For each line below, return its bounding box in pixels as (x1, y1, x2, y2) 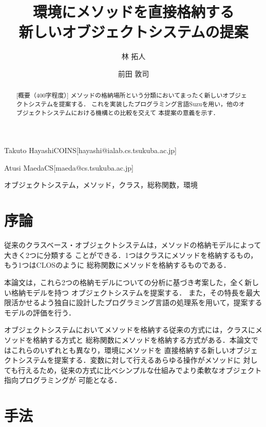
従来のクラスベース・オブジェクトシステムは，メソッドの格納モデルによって (4, 239, 261, 250)
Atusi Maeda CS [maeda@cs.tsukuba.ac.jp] (4, 162, 134, 173)
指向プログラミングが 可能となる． (4, 375, 122, 385)
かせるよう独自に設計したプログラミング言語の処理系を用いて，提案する (18, 297, 262, 308)
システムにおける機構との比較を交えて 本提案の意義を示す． (47, 108, 219, 117)
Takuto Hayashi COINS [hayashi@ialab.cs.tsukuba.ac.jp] (4, 145, 177, 156)
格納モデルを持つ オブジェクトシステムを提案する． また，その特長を (11, 287, 246, 298)
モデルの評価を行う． (4, 307, 75, 318)
